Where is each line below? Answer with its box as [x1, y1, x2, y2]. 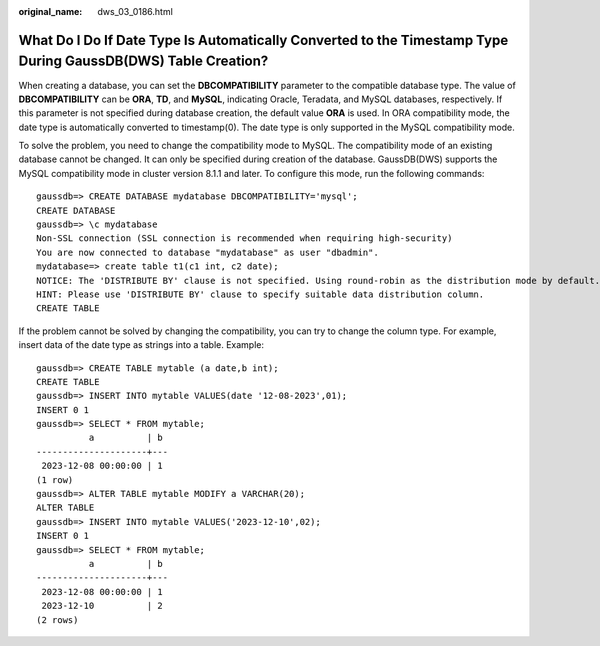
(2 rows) [36, 614, 79, 625]
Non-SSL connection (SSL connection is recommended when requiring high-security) [36, 233, 453, 244]
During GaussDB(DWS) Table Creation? [18, 53, 269, 70]
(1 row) [36, 474, 74, 485]
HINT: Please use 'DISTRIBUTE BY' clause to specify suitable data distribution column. [36, 288, 485, 300]
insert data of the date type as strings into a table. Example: [18, 339, 265, 351]
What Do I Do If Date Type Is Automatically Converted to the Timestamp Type [18, 31, 509, 49]
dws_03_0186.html [97, 6, 174, 17]
